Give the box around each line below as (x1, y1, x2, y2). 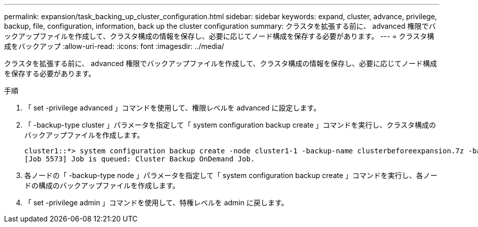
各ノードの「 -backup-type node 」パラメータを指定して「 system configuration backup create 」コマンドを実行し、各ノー (24, 171, 437, 180)
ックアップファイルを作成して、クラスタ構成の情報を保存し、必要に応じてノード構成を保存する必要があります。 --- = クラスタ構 (4, 32, 434, 40)
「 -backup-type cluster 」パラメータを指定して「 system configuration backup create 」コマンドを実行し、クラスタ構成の (24, 121, 436, 129)
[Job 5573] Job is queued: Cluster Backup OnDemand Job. (24, 155, 255, 163)
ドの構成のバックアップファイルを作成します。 (24, 181, 180, 190)
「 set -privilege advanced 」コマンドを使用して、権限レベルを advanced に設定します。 (24, 103, 321, 112)
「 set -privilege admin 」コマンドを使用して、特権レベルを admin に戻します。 (24, 198, 289, 207)
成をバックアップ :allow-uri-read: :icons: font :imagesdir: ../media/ (4, 42, 224, 50)
